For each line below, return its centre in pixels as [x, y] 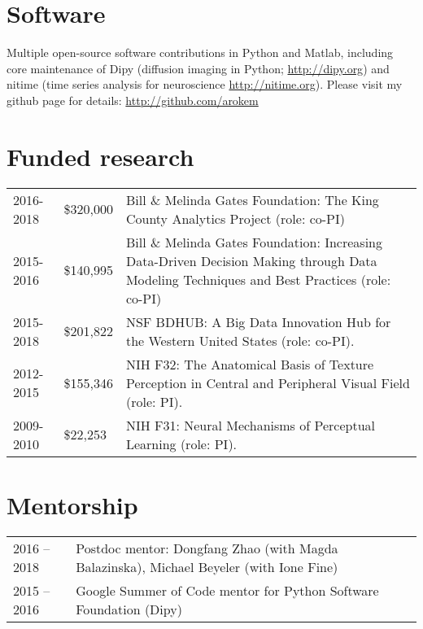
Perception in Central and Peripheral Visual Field [268, 382]
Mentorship [72, 504]
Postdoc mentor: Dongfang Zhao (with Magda [207, 548]
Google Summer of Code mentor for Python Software [227, 590]
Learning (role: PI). [181, 443]
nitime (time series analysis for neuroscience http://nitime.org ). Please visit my [205, 84]
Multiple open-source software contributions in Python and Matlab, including [200, 52]
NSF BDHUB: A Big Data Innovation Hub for [258, 321]
